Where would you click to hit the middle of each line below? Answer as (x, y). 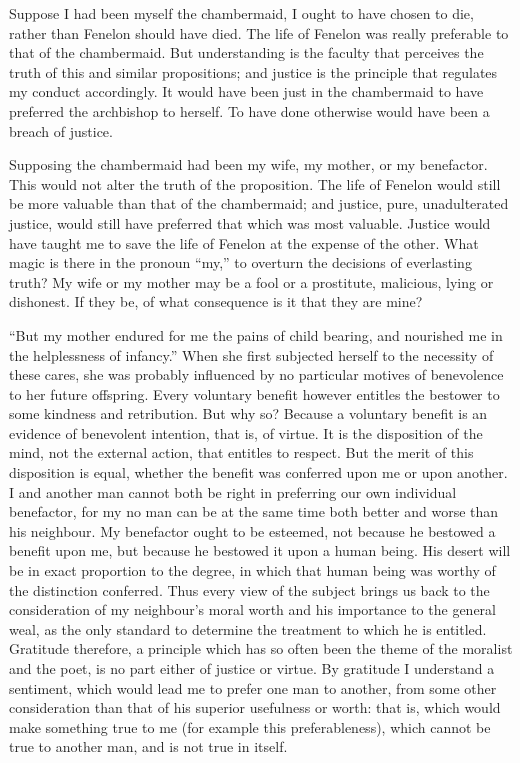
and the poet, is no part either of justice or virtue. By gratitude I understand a (252, 668)
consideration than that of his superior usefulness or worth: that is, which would (255, 707)
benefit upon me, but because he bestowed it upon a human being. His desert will (260, 550)
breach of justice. (61, 130)
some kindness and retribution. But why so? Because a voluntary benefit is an (248, 413)
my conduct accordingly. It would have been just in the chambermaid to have (246, 91)
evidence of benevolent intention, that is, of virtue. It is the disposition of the (246, 432)
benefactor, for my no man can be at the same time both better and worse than (254, 511)
